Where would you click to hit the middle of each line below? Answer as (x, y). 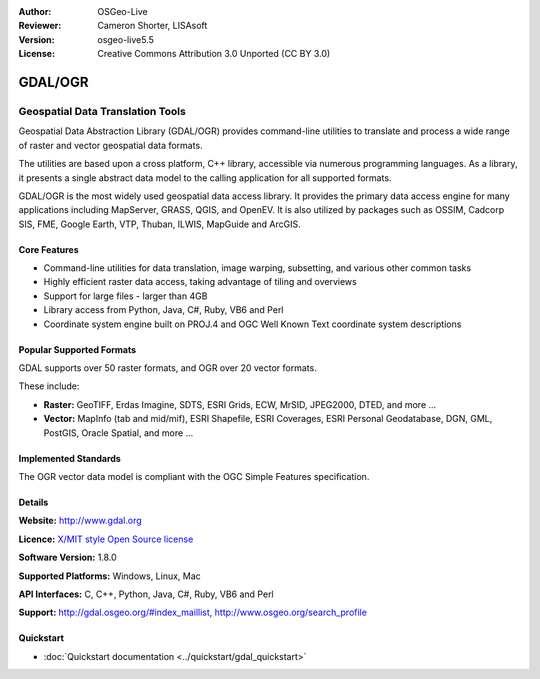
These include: (49, 386)
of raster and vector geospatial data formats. (111, 145)
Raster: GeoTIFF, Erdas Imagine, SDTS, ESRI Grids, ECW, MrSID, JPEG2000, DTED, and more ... (240, 404)
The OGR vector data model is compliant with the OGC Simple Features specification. (194, 476)
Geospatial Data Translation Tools (102, 111)
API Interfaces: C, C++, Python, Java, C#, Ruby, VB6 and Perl (146, 594)
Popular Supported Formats (77, 349)
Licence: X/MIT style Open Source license (106, 539)
